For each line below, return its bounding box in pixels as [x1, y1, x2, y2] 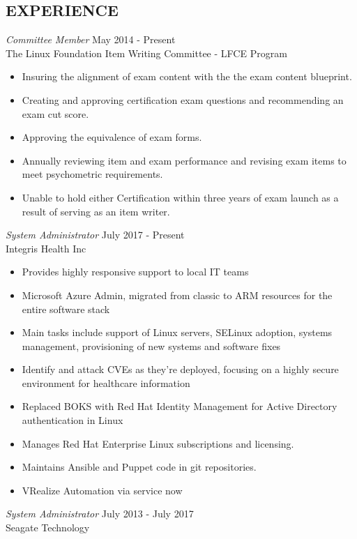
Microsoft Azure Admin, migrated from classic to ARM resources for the [22, 287, 333, 302]
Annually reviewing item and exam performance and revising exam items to [22, 153, 347, 167]
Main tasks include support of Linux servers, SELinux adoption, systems [22, 325, 333, 340]
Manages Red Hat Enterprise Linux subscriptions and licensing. [22, 436, 294, 450]
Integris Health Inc [6, 241, 86, 255]
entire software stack [22, 301, 110, 316]
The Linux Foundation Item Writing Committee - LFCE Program [6, 45, 287, 60]
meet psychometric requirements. [22, 167, 163, 181]
